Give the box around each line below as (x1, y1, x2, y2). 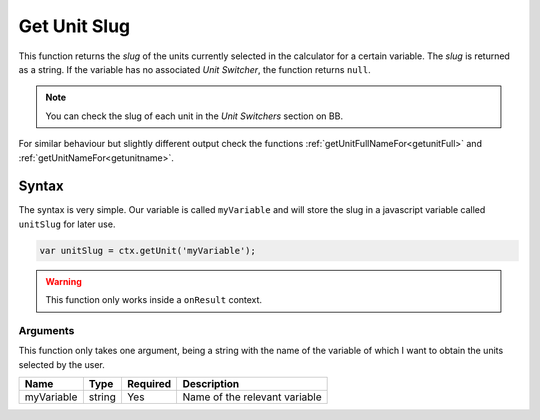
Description (182, 377, 240, 391)
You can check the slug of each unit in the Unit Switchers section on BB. (45, 110, 344, 122)
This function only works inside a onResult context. (45, 294, 263, 306)
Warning (45, 275, 82, 287)
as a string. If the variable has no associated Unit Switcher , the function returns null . (18, 63, 371, 75)
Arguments (18, 323, 75, 337)
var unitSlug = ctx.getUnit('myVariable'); (39, 245, 257, 256)
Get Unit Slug (18, 15, 131, 37)
